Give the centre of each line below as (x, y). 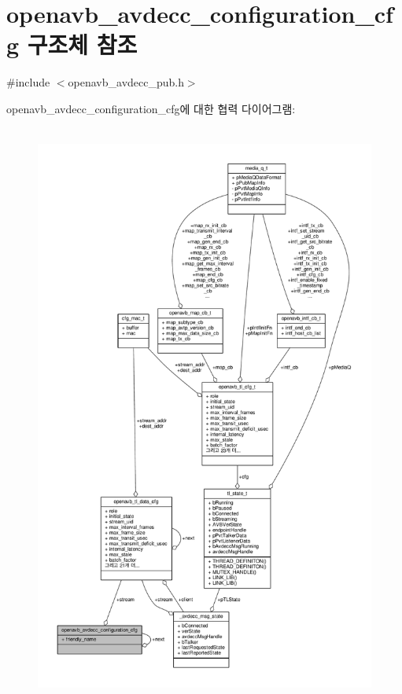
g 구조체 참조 (72, 44)
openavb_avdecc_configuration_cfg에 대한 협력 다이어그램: (151, 108)
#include (28, 82)
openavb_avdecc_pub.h (126, 82)
